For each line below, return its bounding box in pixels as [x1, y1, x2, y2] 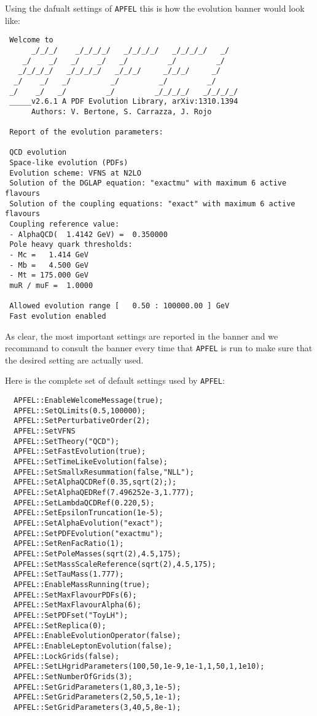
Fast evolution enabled [9, 311, 106, 321]
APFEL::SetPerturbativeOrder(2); [14, 416, 151, 426]
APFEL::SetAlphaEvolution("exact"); [14, 519, 163, 527]
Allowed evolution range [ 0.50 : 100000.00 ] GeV [9, 302, 230, 311]
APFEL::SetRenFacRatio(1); [14, 539, 124, 548]
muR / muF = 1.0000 [9, 281, 93, 290]
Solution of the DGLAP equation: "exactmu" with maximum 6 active [9, 179, 287, 188]
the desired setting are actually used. [5, 353, 144, 366]
